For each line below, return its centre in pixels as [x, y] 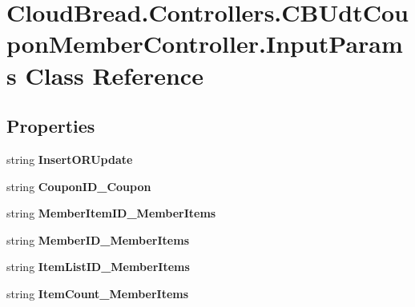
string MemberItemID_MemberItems [111, 213]
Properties [51, 126]
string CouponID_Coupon [79, 186]
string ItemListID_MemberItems [98, 267]
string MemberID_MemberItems [98, 239]
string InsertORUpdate [70, 159]
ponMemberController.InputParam [205, 44]
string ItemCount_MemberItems [98, 293]
